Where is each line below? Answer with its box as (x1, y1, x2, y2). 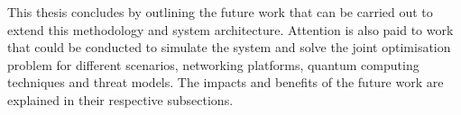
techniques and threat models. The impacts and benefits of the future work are (7, 73, 444, 92)
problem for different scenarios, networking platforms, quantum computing (7, 55, 420, 74)
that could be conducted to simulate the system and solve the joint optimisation (7, 38, 451, 57)
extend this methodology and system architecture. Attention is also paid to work (7, 20, 454, 39)
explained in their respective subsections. (7, 90, 234, 109)
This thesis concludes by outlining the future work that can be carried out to (7, 3, 433, 21)
